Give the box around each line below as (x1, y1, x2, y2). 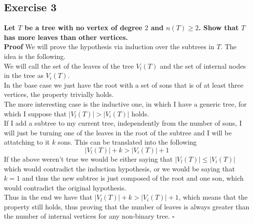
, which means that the (178, 192, 248, 202)
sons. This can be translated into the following (58, 137, 197, 147)
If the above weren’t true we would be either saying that (4, 153, 173, 164)
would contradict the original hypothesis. (4, 182, 126, 192)
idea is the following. (4, 51, 66, 61)
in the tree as (4, 70, 43, 80)
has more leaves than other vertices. (4, 32, 128, 42)
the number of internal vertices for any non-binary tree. (4, 211, 170, 221)
